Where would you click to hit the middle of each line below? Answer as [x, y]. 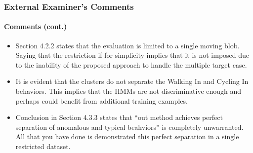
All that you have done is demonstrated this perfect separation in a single [127, 136]
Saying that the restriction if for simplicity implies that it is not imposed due [132, 55]
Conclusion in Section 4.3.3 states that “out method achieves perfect [119, 117]
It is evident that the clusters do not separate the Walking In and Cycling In [132, 81]
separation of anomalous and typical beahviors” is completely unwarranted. [129, 127]
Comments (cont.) [36, 26]
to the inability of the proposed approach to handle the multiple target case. [131, 64]
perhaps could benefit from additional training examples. [102, 100]
